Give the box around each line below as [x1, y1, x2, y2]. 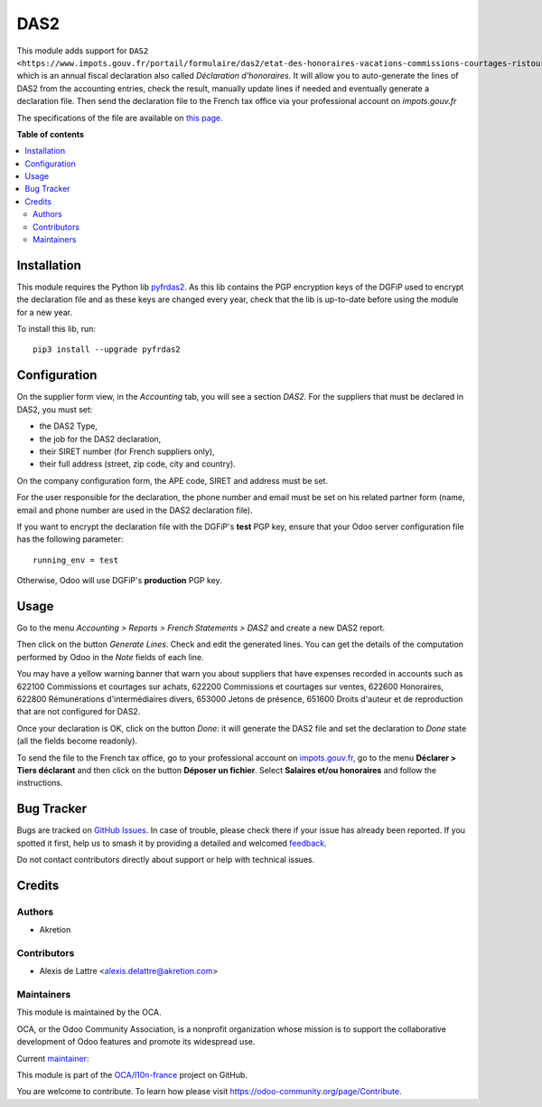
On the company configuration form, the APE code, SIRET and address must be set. [16, 475, 329, 486]
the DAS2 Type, [39, 421, 98, 431]
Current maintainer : [16, 1053, 89, 1064]
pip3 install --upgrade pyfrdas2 [33, 345, 181, 355]
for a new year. [16, 307, 72, 317]
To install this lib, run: [16, 324, 97, 335]
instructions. [16, 778, 63, 789]
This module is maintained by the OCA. [16, 1007, 162, 1017]
